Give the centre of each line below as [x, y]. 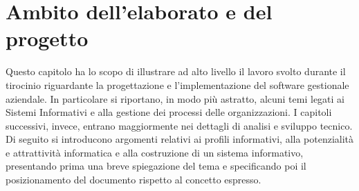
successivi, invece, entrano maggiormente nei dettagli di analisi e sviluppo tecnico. [179, 125]
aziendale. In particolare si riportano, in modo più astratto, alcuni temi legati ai [175, 98]
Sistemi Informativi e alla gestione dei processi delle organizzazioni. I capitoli [169, 112]
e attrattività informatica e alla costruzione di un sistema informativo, [155, 152]
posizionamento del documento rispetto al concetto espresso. [134, 180]
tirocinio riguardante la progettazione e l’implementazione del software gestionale [177, 84]
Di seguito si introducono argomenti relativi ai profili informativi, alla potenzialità [180, 139]
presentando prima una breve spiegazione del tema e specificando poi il [156, 166]
